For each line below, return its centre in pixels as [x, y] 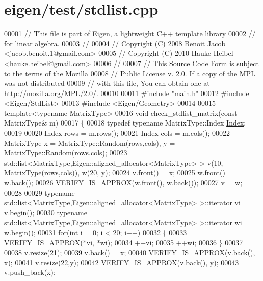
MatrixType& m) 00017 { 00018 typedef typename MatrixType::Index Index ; [125, 123]
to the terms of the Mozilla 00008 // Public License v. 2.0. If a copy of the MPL [130, 73]
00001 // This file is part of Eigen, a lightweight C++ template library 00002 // [130, 33]
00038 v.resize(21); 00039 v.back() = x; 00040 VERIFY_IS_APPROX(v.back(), [130, 252]
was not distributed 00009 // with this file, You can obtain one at [107, 83]
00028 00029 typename [40, 192]
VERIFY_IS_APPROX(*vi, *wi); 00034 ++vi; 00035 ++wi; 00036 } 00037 [124, 242]
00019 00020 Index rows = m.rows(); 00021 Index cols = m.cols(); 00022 [117, 133]
